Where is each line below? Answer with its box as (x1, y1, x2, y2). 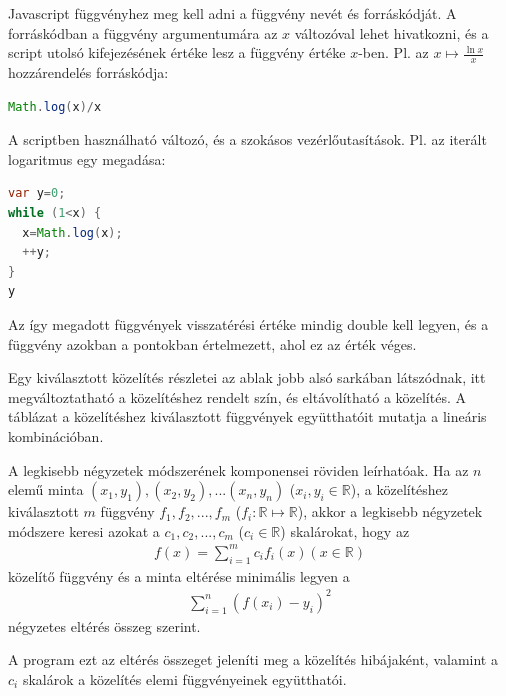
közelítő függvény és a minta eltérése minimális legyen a (8, 565, 350, 586)
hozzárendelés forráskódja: (8, 62, 169, 83)
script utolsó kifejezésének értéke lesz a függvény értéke (8, 42, 346, 63)
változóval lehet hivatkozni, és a (294, 22, 489, 43)
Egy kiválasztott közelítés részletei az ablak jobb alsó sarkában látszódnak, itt (8, 367, 486, 388)
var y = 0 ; (8, 186, 66, 201)
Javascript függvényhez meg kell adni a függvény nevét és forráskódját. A (8, 3, 457, 23)
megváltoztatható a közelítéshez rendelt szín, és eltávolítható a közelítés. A (8, 386, 466, 407)
